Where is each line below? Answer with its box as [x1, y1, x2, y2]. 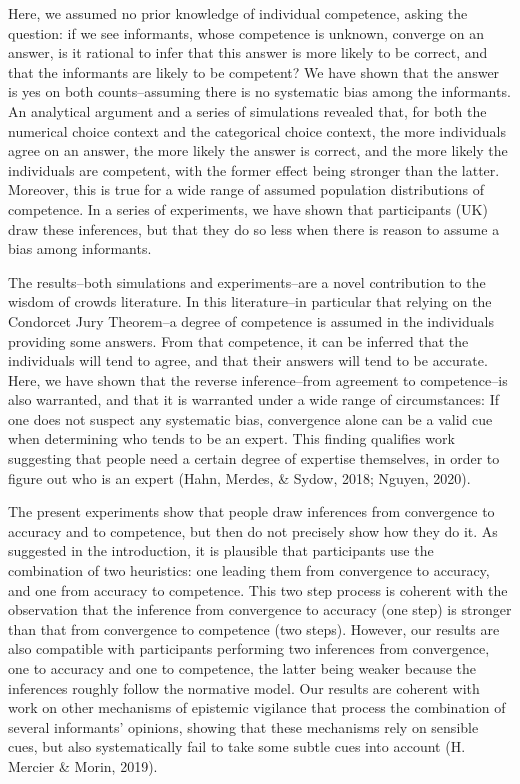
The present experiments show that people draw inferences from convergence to [8, 501, 495, 522]
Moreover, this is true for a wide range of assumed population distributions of [8, 179, 484, 200]
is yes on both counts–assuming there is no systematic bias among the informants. [8, 81, 511, 102]
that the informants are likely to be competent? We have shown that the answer [8, 61, 500, 82]
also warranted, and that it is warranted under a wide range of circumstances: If [8, 389, 499, 410]
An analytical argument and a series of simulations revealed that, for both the [8, 100, 487, 121]
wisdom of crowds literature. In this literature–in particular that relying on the [8, 291, 492, 312]
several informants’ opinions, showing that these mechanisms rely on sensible [8, 716, 479, 737]
